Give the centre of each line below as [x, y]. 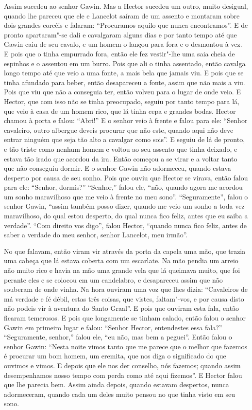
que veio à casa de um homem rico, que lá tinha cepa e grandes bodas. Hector [120, 111]
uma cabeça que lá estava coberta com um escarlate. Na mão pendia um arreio [121, 260]
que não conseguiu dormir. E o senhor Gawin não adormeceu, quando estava [118, 168]
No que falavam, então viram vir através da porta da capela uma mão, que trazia [125, 251]
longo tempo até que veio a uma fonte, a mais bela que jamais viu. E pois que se [124, 73]
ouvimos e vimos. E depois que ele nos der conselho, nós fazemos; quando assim [122, 365]
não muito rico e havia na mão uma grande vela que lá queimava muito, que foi [122, 270]
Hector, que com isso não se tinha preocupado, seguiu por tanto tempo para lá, [122, 101]
